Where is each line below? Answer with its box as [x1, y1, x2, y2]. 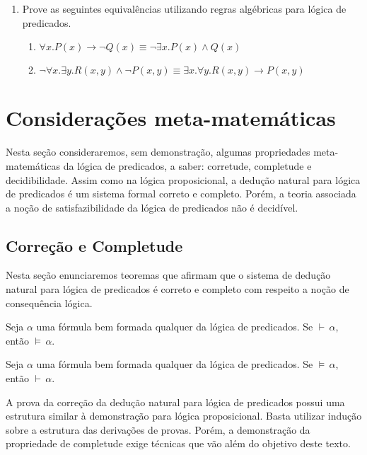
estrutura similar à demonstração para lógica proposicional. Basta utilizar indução [6, 408, 362, 423]
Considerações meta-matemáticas [6, 103, 336, 132]
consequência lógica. [6, 295, 93, 310]
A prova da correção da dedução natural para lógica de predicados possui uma [6, 394, 345, 409]
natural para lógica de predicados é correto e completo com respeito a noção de [6, 282, 349, 296]
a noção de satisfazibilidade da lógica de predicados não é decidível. [6, 200, 298, 214]
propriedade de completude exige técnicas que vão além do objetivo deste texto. [6, 436, 351, 451]
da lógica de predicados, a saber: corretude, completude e [63, 158, 312, 173]
